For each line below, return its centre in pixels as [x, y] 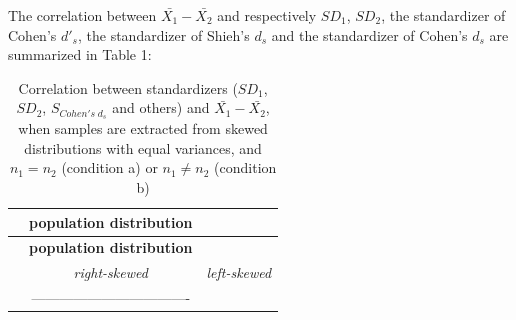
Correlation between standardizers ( [128, 87]
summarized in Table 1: [80, 54]
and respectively [267, 15]
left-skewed [239, 272]
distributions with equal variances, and [143, 147]
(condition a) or [109, 167]
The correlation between [82, 15]
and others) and [161, 107]
